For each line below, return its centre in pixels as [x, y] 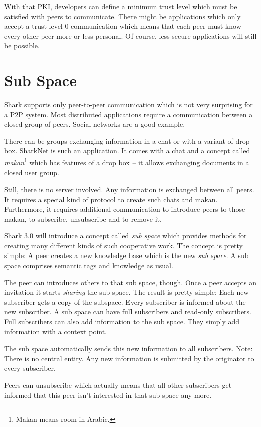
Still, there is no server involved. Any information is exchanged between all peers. [129, 189]
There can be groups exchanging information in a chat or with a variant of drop [127, 141]
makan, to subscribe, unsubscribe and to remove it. [83, 219]
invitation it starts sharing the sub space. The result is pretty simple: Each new [126, 292]
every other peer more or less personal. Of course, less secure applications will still [130, 35]
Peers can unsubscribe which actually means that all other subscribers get [118, 385]
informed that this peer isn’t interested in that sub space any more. [108, 395]
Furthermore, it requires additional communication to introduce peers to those [125, 209]
